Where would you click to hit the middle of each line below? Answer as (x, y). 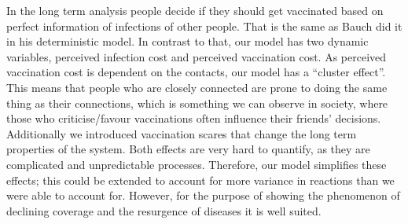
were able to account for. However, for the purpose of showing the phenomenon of (203, 195)
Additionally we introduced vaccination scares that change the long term (182, 133)
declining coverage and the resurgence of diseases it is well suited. (164, 210)
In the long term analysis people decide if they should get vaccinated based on (195, 10)
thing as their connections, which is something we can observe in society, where (197, 103)
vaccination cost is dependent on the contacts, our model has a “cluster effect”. (196, 72)
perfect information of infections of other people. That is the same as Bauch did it (204, 26)
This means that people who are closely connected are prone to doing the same (197, 87)
